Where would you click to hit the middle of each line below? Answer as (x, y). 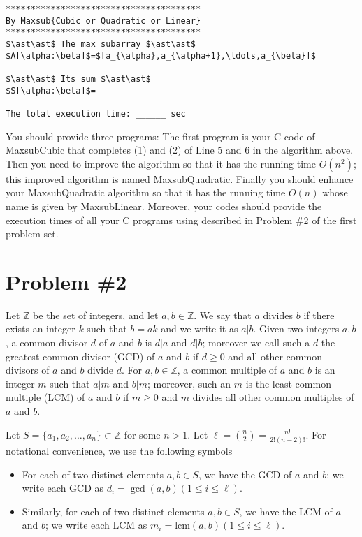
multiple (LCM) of (45, 397)
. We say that (223, 315)
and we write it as (200, 329)
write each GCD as (63, 488)
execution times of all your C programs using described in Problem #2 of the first (181, 220)
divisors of (28, 370)
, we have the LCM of (286, 511)
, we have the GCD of (245, 474)
